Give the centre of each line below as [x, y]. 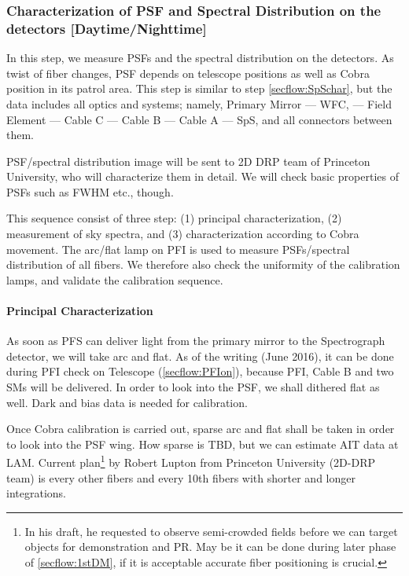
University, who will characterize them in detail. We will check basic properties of [203, 176]
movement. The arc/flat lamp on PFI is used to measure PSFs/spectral [178, 249]
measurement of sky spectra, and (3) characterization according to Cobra [183, 234]
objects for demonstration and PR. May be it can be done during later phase [210, 547]
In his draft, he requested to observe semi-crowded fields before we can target [211, 531]
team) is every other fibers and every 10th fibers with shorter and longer [181, 477]
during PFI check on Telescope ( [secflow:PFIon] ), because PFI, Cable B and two [200, 371]
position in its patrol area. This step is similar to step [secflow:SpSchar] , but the [199, 88]
